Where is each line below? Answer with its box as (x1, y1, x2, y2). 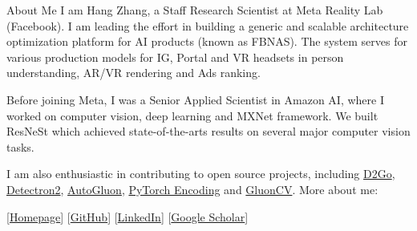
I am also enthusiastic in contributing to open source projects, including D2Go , (6, 165, 395, 182)
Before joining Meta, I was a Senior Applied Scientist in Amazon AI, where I (6, 91, 385, 107)
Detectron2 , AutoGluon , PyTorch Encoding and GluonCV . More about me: (6, 180, 379, 197)
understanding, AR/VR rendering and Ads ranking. (6, 64, 261, 81)
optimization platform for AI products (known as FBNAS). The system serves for (6, 33, 407, 50)
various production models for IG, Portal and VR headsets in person (6, 48, 344, 65)
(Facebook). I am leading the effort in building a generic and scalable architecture (6, 17, 409, 34)
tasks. (6, 138, 34, 155)
